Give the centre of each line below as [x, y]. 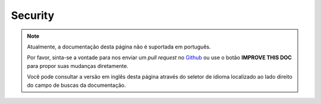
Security [33, 15]
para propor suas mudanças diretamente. [78, 66]
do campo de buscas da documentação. [76, 85]
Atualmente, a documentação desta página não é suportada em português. [119, 47]
